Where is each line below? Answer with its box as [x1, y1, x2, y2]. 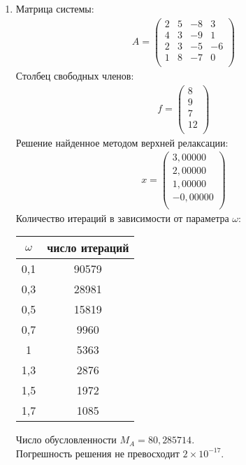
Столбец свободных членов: [15, 68, 134, 82]
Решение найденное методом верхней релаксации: [15, 135, 229, 149]
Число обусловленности [15, 432, 117, 447]
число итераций [47, 239, 129, 256]
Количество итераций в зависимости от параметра [15, 210, 229, 225]
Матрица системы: [15, 1, 94, 15]
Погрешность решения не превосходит [15, 445, 180, 460]
